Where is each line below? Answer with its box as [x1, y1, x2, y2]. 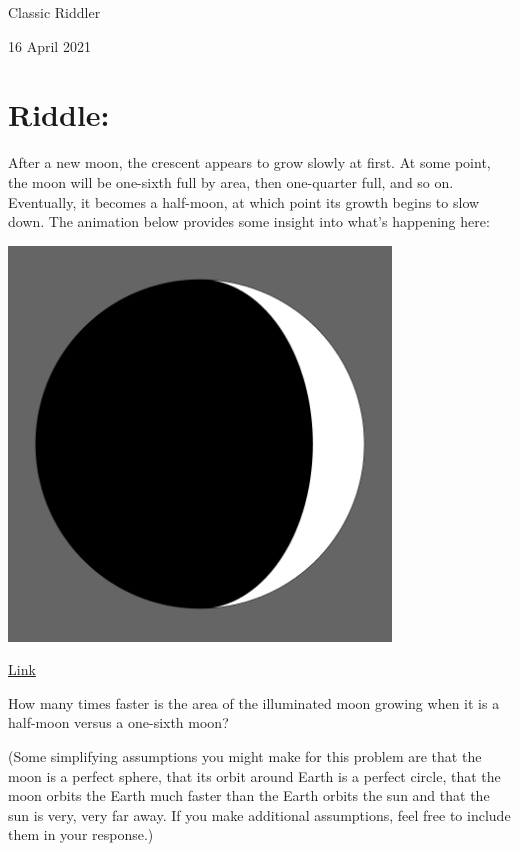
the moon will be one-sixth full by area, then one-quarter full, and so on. [8, 171, 454, 192]
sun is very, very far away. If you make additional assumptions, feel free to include [8, 804, 511, 825]
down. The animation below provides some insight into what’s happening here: [8, 211, 490, 232]
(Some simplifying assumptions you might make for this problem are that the [8, 745, 482, 766]
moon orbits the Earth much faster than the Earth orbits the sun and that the [8, 785, 490, 806]
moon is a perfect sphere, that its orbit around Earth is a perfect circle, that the [8, 765, 501, 786]
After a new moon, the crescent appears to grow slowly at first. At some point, [8, 152, 491, 173]
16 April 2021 [8, 35, 91, 56]
